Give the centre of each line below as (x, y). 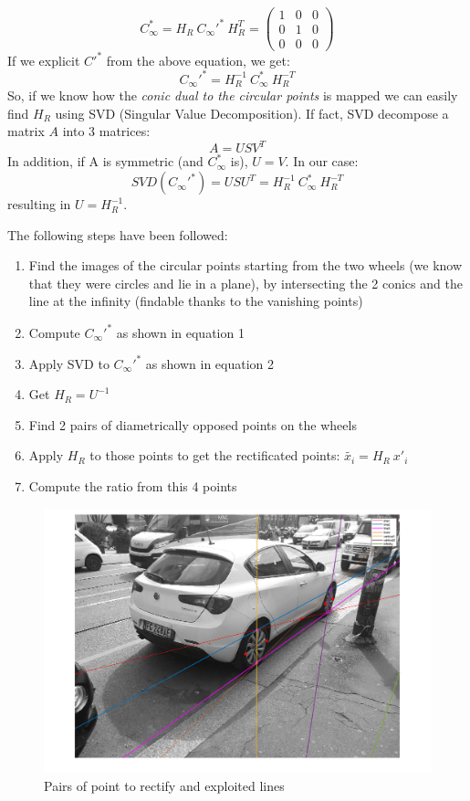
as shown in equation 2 (210, 363)
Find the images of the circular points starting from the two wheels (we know (245, 265)
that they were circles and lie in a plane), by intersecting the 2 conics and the (245, 283)
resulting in (39, 204)
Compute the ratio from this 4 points (133, 486)
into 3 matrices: (106, 131)
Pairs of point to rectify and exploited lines (164, 785)
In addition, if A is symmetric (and (105, 161)
